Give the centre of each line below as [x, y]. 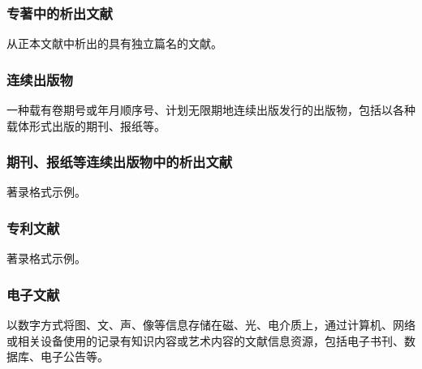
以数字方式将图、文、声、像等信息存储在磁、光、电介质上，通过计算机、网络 [211, 325]
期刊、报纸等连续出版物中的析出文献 [120, 162]
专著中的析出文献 [60, 13]
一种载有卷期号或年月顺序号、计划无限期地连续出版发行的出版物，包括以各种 [211, 110]
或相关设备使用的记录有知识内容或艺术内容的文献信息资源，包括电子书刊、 [205, 340]
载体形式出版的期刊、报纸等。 [86, 125]
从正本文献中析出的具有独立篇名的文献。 [114, 43]
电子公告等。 [74, 356]
